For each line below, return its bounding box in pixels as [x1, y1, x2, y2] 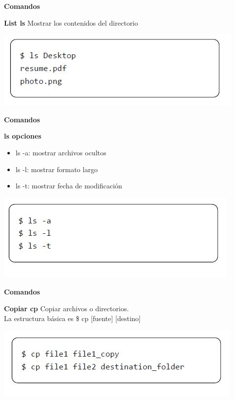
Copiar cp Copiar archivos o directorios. [4, 303, 129, 313]
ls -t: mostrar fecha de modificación [15, 181, 122, 191]
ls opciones [4, 131, 41, 141]
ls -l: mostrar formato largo [15, 164, 98, 174]
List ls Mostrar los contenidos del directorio [4, 17, 138, 28]
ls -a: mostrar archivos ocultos [15, 147, 106, 157]
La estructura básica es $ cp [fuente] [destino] [4, 313, 141, 323]
